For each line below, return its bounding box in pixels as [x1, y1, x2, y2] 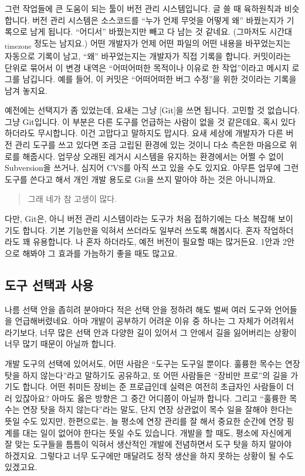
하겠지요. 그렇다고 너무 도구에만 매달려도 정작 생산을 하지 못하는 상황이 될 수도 [5, 449, 294, 461]
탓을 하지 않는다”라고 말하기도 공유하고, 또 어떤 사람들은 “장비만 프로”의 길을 [5, 369, 288, 381]
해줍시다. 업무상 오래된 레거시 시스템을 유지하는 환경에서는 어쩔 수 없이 [22, 150, 284, 162]
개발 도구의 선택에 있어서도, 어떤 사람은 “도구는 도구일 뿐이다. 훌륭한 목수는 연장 [5, 357, 300, 369]
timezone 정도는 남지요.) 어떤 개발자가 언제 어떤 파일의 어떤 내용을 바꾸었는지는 [5, 36, 291, 50]
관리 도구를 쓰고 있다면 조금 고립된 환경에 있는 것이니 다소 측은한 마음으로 [15, 139, 287, 151]
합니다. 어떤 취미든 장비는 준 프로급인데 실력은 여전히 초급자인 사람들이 [22, 380, 284, 393]
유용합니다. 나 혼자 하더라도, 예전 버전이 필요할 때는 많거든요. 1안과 [32, 235, 280, 248]
